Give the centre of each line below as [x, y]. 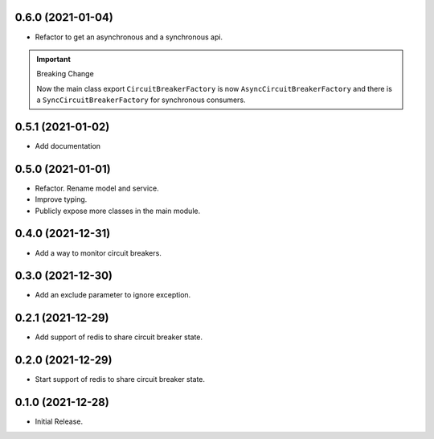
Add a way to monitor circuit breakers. [98, 252]
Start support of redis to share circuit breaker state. [120, 380]
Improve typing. [61, 199]
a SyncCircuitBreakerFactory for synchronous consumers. [141, 100]
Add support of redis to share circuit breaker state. [119, 337]
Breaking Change [65, 74]
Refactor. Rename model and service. [97, 188]
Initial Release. [59, 421]
